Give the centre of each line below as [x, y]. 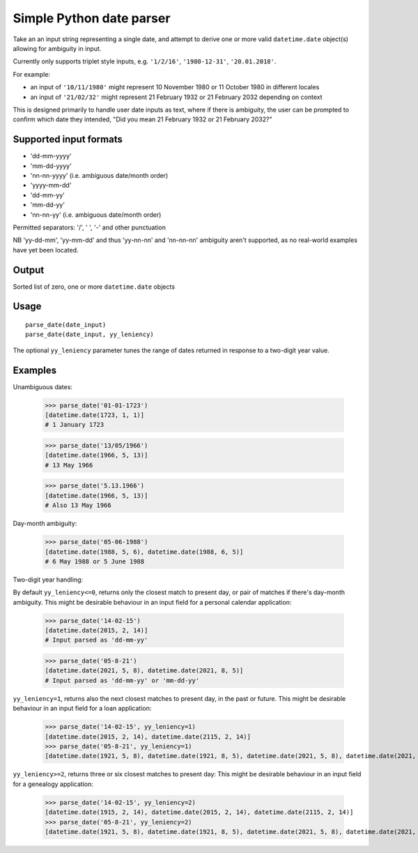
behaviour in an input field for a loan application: [82, 709]
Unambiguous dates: [43, 386]
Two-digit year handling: [48, 580]
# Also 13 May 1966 [78, 505]
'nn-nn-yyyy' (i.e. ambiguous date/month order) [99, 175]
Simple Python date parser [92, 18]
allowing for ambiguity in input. [57, 48]
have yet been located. [46, 250]
